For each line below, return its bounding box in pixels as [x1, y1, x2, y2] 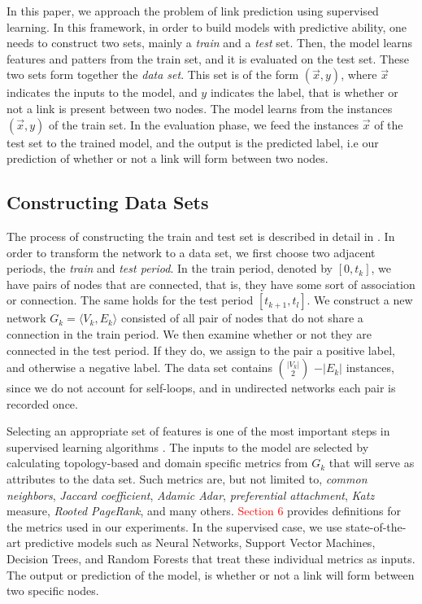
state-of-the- [346, 518, 407, 535]
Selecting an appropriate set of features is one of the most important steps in [7, 422, 390, 440]
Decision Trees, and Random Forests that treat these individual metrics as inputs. [7, 550, 415, 567]
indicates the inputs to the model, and [7, 84, 198, 101]
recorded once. [7, 395, 78, 412]
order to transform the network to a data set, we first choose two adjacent [7, 243, 376, 260]
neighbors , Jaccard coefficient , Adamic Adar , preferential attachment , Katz [7, 486, 375, 503]
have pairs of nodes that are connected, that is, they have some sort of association [7, 275, 415, 292]
